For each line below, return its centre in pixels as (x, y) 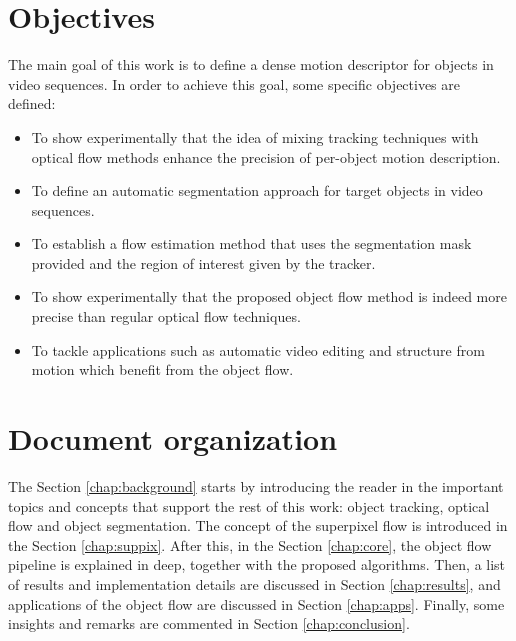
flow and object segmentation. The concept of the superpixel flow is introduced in (258, 525)
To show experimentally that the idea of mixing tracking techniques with (255, 136)
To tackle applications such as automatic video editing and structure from (258, 349)
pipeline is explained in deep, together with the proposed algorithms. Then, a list (257, 564)
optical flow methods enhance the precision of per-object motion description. (266, 156)
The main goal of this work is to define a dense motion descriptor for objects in (251, 64)
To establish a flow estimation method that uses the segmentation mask (251, 243)
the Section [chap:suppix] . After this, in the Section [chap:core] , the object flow (250, 544)
